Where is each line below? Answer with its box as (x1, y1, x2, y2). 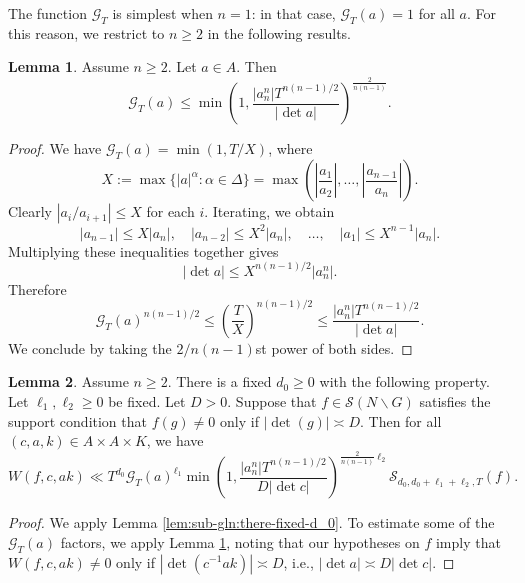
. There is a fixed (167, 371, 272, 392)
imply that (435, 531, 501, 552)
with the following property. (319, 371, 490, 392)
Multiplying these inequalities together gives (8, 240, 279, 261)
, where (268, 138, 313, 159)
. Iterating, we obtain (204, 201, 335, 222)
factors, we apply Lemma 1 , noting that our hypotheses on (60, 531, 420, 552)
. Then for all (359, 410, 442, 431)
